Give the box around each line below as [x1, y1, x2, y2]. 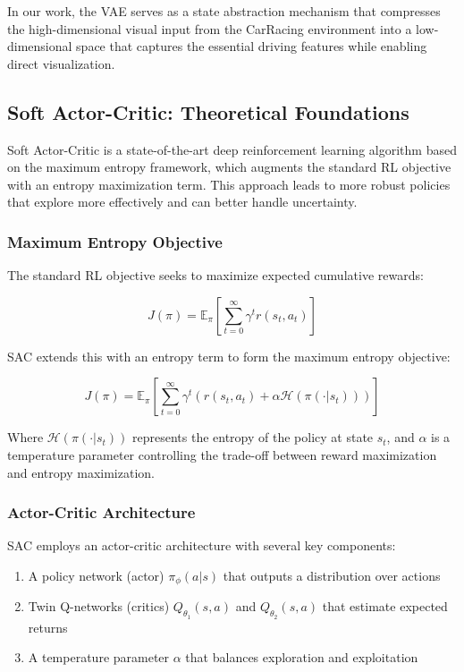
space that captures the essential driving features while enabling [76, 37, 427, 55]
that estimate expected [322, 597, 448, 616]
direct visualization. [7, 54, 115, 72]
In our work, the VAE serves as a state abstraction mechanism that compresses [7, 2, 441, 20]
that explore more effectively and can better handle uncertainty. [7, 192, 358, 211]
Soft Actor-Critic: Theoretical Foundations [7, 98, 409, 125]
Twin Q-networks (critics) [28, 597, 170, 616]
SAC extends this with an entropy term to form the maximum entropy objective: [7, 346, 451, 365]
